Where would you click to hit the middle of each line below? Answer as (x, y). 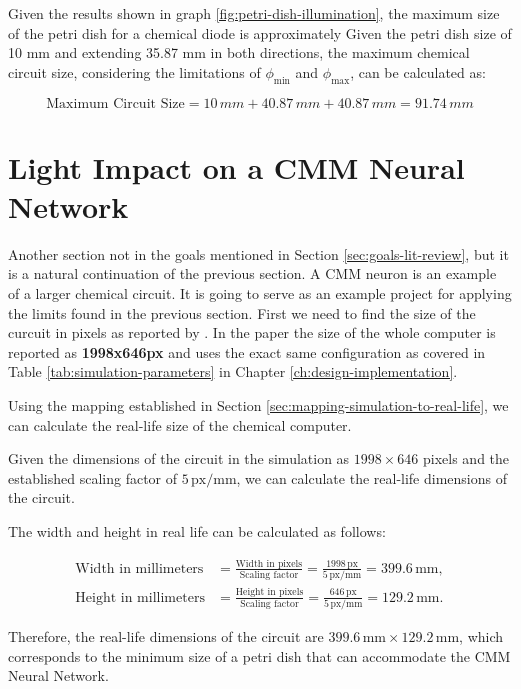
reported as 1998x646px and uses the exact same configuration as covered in (247, 351)
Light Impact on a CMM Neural (236, 166)
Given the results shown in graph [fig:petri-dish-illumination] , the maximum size (254, 13)
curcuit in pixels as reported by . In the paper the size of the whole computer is (252, 332)
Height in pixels (269, 592)
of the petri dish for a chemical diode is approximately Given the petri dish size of (260, 32)
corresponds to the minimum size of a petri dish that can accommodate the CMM (259, 655)
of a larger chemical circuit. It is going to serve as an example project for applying (260, 293)
